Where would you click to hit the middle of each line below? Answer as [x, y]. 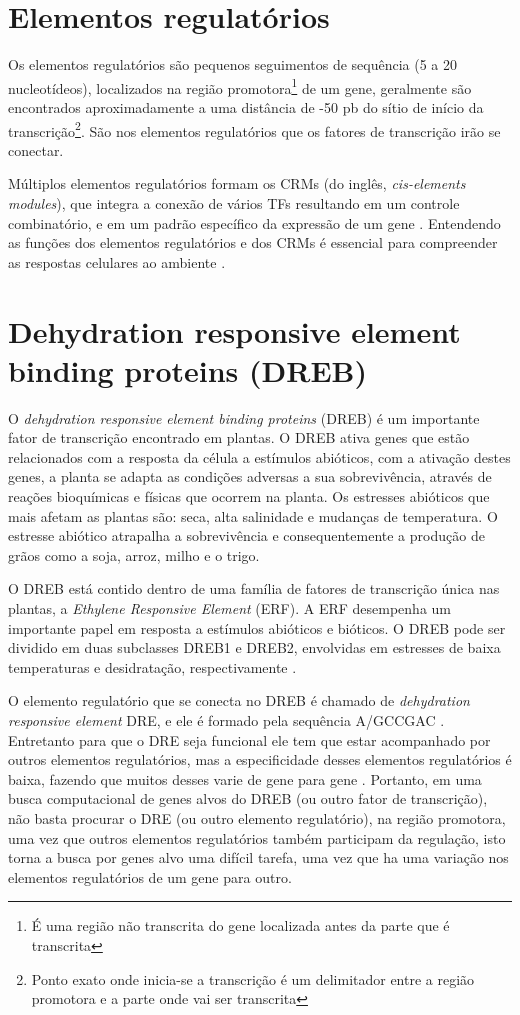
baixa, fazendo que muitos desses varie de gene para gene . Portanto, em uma [245, 778]
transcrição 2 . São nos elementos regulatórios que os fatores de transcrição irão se [254, 129]
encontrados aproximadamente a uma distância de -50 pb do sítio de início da [246, 106]
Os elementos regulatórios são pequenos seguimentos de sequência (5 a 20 [233, 64]
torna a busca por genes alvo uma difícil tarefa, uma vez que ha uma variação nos [258, 857]
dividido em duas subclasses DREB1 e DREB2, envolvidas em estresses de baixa [254, 647]
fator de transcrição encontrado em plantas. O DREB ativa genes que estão [239, 437]
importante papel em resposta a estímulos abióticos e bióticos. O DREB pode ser [257, 627]
